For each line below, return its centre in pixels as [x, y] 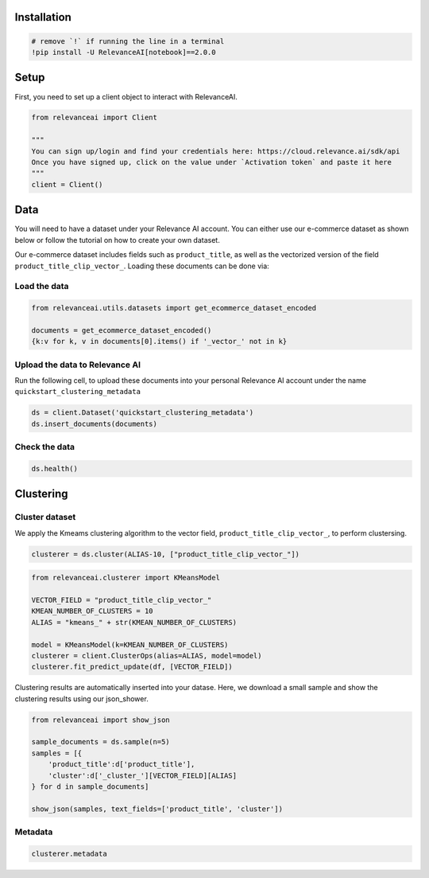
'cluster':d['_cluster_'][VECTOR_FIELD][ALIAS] [143, 775]
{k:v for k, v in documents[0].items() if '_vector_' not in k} [159, 341]
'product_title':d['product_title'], [122, 765]
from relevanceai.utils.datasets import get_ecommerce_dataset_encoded [174, 308]
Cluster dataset [45, 517]
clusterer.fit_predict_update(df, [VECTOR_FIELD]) [132, 667]
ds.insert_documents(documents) [95, 423]
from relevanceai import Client [95, 118]
